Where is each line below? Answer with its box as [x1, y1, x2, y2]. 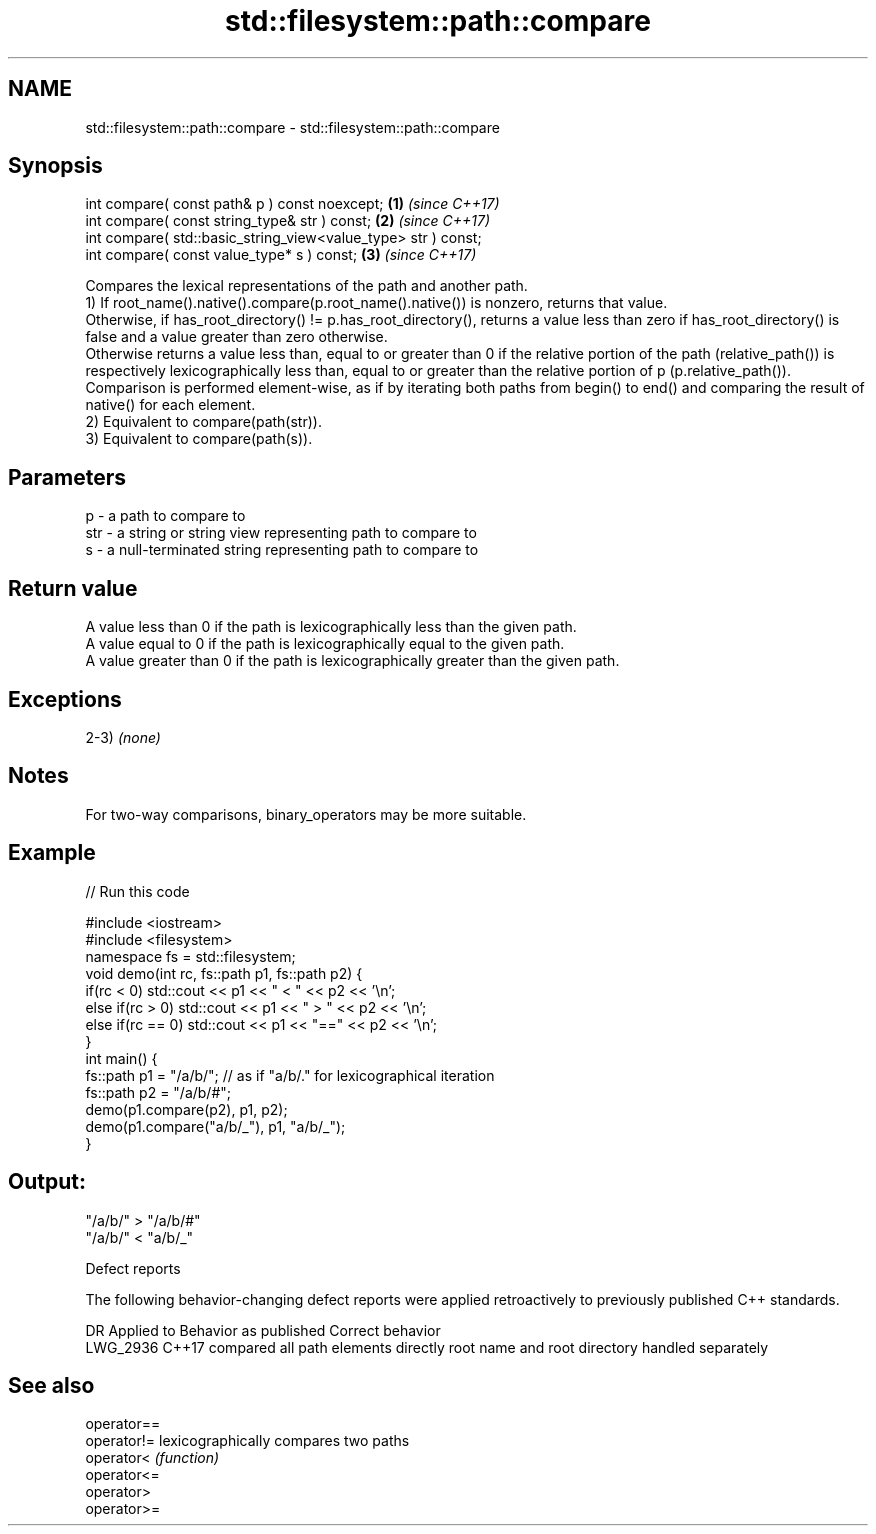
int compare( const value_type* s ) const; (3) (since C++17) [85, 246, 477, 264]
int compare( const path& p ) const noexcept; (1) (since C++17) [85, 195, 500, 213]
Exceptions [8, 686, 122, 712]
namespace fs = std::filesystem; [85, 947, 296, 965]
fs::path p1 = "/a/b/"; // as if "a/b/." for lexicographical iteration [85, 1066, 495, 1084]
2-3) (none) [85, 728, 161, 746]
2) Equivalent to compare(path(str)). [85, 413, 322, 431]
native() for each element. [85, 396, 256, 414]
